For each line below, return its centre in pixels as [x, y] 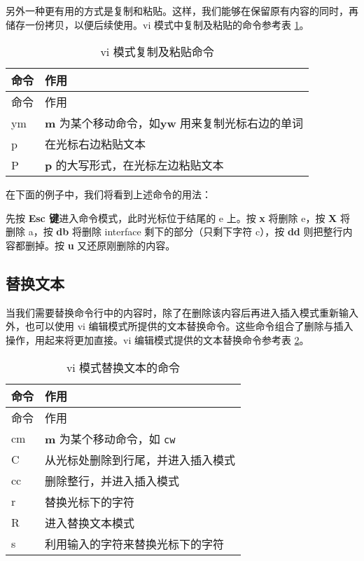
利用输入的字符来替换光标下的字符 [135, 543]
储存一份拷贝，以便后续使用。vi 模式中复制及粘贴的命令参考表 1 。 [157, 24]
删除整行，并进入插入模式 [112, 480]
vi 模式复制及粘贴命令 [157, 52]
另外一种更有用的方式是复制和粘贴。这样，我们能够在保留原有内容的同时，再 [182, 11]
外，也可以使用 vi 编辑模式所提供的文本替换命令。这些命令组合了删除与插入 [180, 326]
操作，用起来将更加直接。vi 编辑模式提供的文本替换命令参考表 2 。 [157, 339]
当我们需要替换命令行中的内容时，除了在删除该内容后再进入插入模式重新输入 [182, 312]
